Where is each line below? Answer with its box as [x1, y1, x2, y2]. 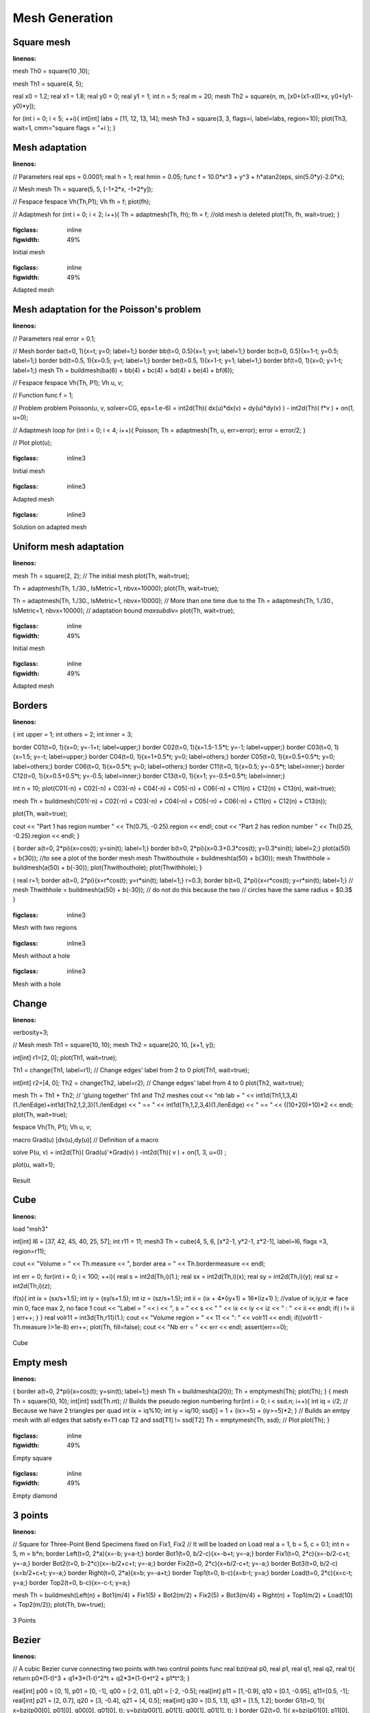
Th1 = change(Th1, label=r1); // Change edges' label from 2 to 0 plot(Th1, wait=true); [12, 1066, 250, 1074]
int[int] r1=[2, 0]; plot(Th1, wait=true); [12, 1053, 118, 1061]
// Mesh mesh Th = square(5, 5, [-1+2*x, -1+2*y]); [12, 185, 153, 193]
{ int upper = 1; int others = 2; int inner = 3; [12, 730, 133, 739]
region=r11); [12, 1247, 47, 1255]
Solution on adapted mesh [12, 523, 87, 531]
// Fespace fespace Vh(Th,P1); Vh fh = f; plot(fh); [12, 197, 151, 206]
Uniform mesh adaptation [12, 541, 125, 553]
